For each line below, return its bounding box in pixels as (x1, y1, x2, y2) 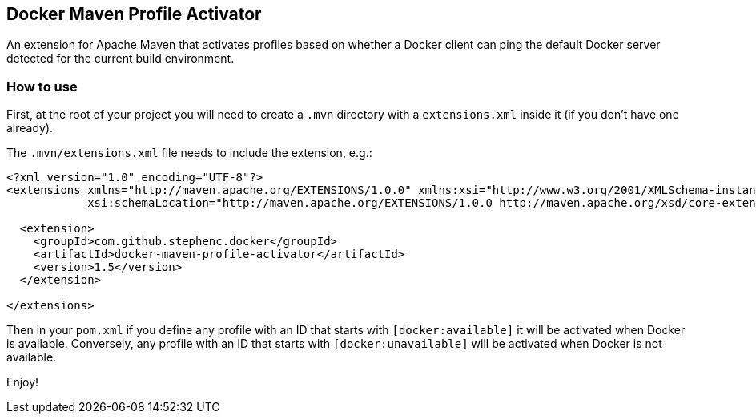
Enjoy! (6, 375, 39, 390)
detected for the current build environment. (6, 51, 235, 66)
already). (6, 121, 54, 135)
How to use (6, 78, 78, 95)
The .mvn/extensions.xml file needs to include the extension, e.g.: (6, 146, 372, 160)
